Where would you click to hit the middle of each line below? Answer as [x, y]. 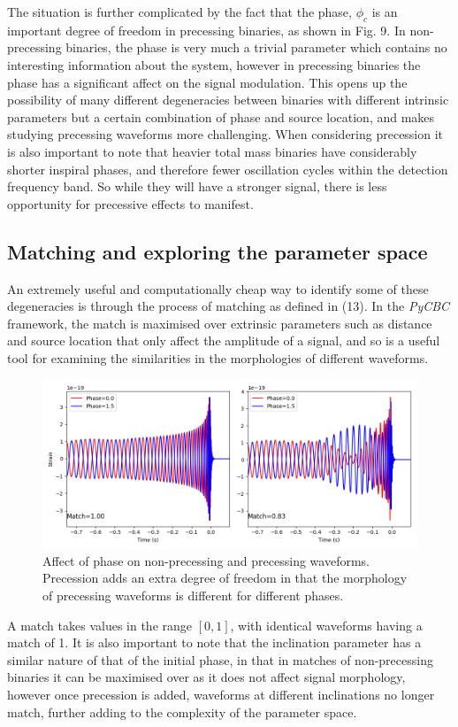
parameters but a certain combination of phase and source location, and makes [221, 116]
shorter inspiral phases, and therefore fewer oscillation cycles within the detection [228, 169]
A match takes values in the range [99, 625]
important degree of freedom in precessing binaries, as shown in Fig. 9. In [206, 30]
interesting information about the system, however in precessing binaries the [214, 64]
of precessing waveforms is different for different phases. [193, 596]
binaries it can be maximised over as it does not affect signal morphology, [206, 677]
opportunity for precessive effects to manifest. [130, 203]
